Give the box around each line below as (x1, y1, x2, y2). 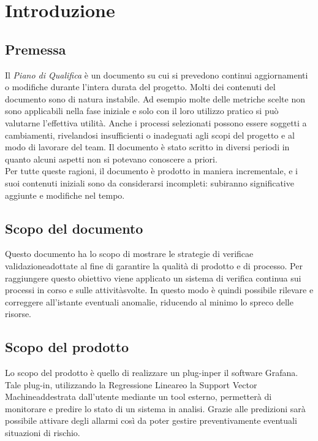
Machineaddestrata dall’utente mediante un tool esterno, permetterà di (5, 390, 272, 403)
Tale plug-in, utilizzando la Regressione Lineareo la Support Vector (5, 378, 257, 391)
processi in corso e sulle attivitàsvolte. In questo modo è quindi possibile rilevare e (5, 283, 314, 296)
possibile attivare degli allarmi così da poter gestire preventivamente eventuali (5, 414, 297, 427)
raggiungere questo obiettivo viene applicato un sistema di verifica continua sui (5, 271, 301, 284)
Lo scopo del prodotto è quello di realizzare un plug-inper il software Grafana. (5, 366, 298, 379)
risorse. (5, 307, 32, 320)
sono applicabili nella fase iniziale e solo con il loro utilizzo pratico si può (5, 104, 279, 117)
